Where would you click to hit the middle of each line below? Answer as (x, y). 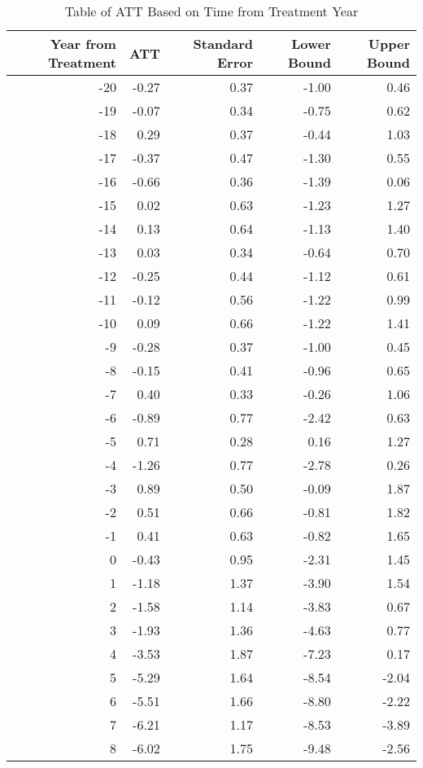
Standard (223, 44)
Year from (83, 44)
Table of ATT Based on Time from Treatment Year (211, 11)
